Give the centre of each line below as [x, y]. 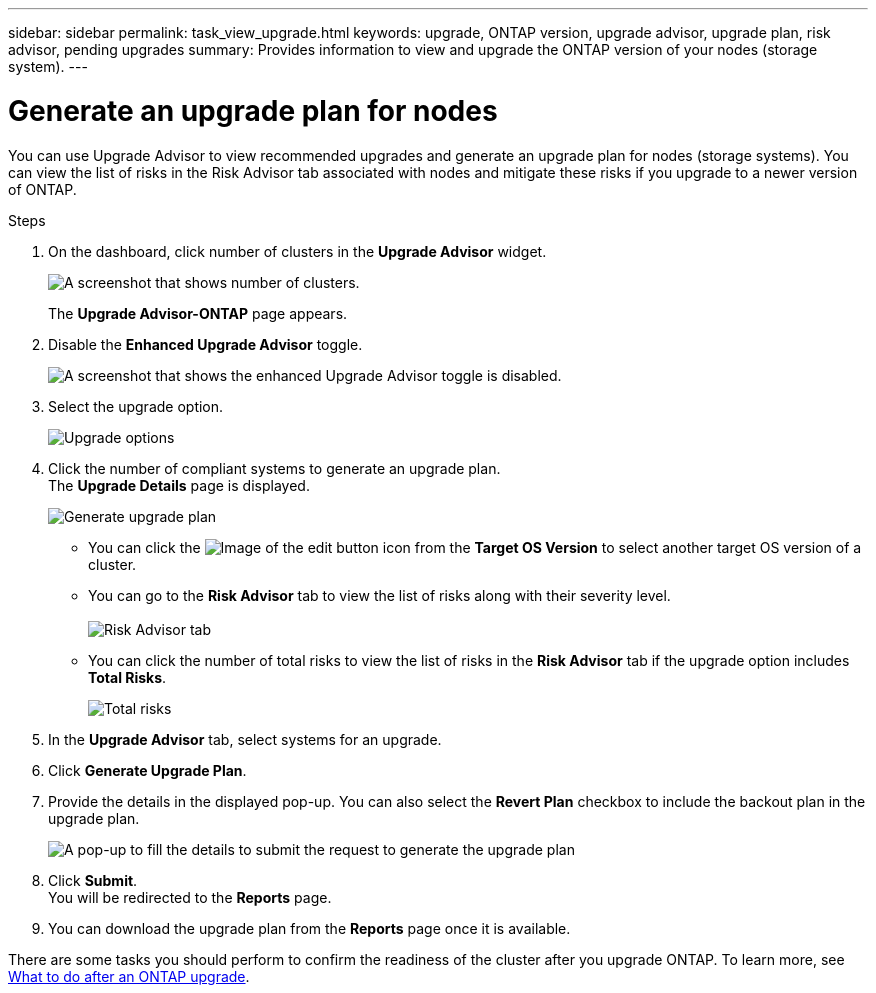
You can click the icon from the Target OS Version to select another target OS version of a [475, 547]
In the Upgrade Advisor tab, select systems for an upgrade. [245, 739]
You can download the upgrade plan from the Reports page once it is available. [309, 928]
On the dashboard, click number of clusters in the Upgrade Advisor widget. [297, 251]
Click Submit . [93, 880]
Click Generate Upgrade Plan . [147, 770]
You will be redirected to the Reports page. [190, 897]
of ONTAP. [42, 189]
